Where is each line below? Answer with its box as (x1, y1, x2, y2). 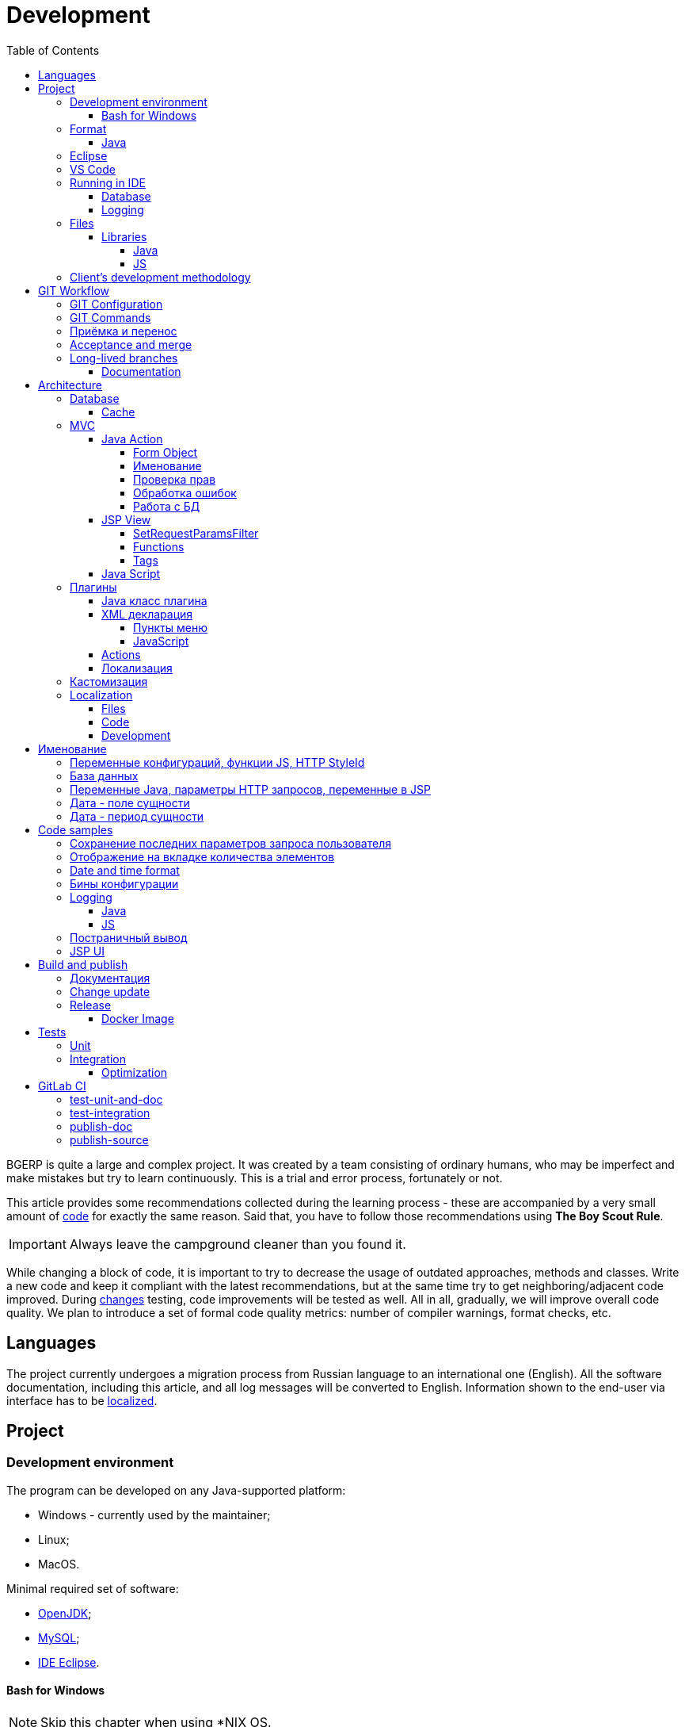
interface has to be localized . (6, 1393, 158, 1407)
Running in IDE (70, 175, 146, 190)
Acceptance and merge (70, 337, 192, 351)
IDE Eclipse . (38, 1655, 100, 1669)
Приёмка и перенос (70, 324, 177, 338)
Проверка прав (133, 472, 216, 486)
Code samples (38, 822, 113, 837)
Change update (70, 984, 150, 998)
